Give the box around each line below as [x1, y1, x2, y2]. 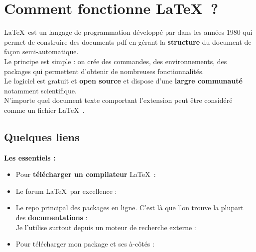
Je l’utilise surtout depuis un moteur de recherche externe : [15, 222, 196, 232]
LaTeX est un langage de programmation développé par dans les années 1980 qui [4, 27, 253, 37]
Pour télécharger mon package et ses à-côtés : [15, 239, 154, 249]
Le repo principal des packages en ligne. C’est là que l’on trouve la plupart [15, 202, 244, 213]
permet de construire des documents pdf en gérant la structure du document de [4, 36, 252, 47]
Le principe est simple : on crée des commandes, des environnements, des [4, 56, 227, 66]
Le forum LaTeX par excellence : [15, 185, 117, 196]
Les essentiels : [4, 152, 56, 163]
